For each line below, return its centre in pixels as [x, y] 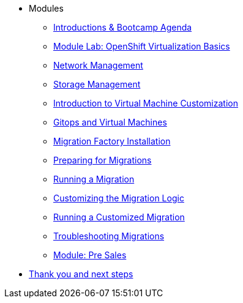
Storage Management [97, 84]
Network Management [98, 65]
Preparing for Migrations [103, 160]
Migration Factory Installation [112, 141]
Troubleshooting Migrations [109, 236]
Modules [46, 8]
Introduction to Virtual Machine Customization [146, 103]
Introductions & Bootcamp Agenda [123, 27]
